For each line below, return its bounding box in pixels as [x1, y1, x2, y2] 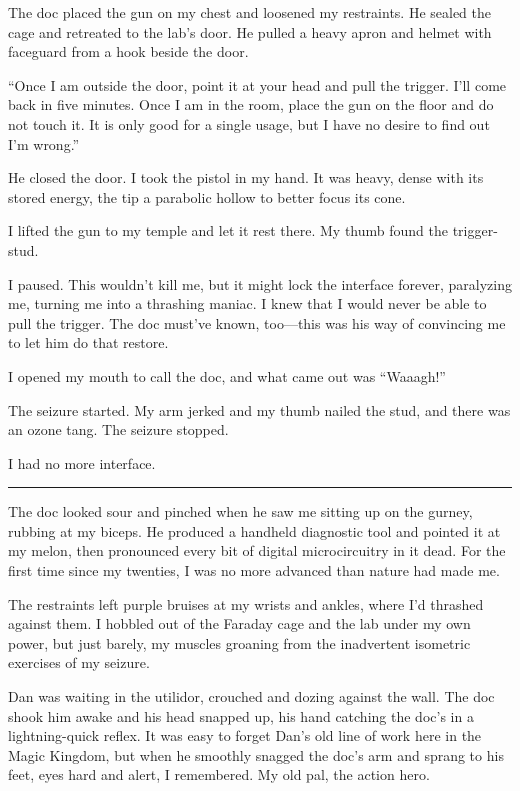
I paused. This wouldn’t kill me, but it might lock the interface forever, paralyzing [8, 273, 512, 294]
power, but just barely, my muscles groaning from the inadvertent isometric [8, 632, 471, 653]
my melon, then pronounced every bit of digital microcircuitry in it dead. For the [8, 540, 506, 561]
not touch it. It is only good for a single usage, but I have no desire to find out [8, 113, 490, 134]
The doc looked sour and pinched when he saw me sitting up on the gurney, [8, 501, 473, 522]
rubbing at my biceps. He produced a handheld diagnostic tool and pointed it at [8, 520, 501, 541]
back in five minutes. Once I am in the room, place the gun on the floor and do [8, 94, 494, 115]
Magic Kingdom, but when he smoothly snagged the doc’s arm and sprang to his [8, 744, 504, 765]
